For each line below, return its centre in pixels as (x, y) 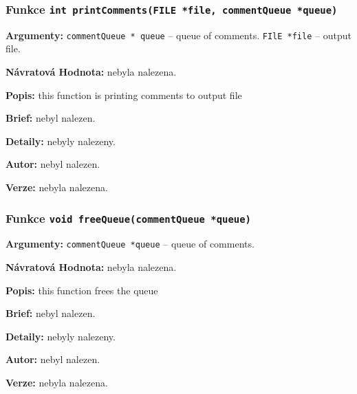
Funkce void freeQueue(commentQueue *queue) (128, 218)
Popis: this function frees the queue (82, 290)
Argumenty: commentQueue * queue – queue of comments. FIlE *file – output (178, 35)
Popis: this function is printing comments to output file (124, 95)
